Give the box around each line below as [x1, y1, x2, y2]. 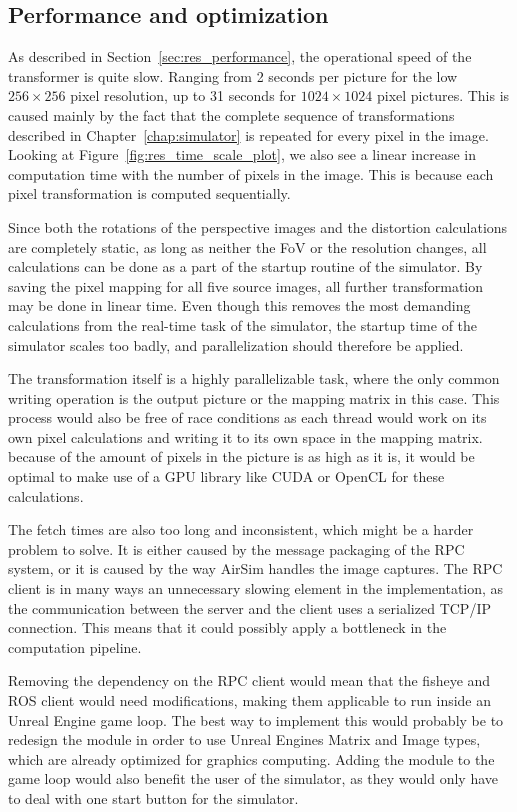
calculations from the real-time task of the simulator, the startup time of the [8, 314, 478, 335]
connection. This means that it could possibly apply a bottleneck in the [8, 617, 447, 638]
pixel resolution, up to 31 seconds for [70, 85, 297, 106]
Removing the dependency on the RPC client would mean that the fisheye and [8, 670, 491, 691]
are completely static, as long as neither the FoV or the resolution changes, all [8, 236, 487, 257]
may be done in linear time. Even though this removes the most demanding [8, 295, 471, 316]
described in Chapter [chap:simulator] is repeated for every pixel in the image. [8, 124, 489, 145]
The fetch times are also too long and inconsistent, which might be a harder [8, 519, 474, 540]
